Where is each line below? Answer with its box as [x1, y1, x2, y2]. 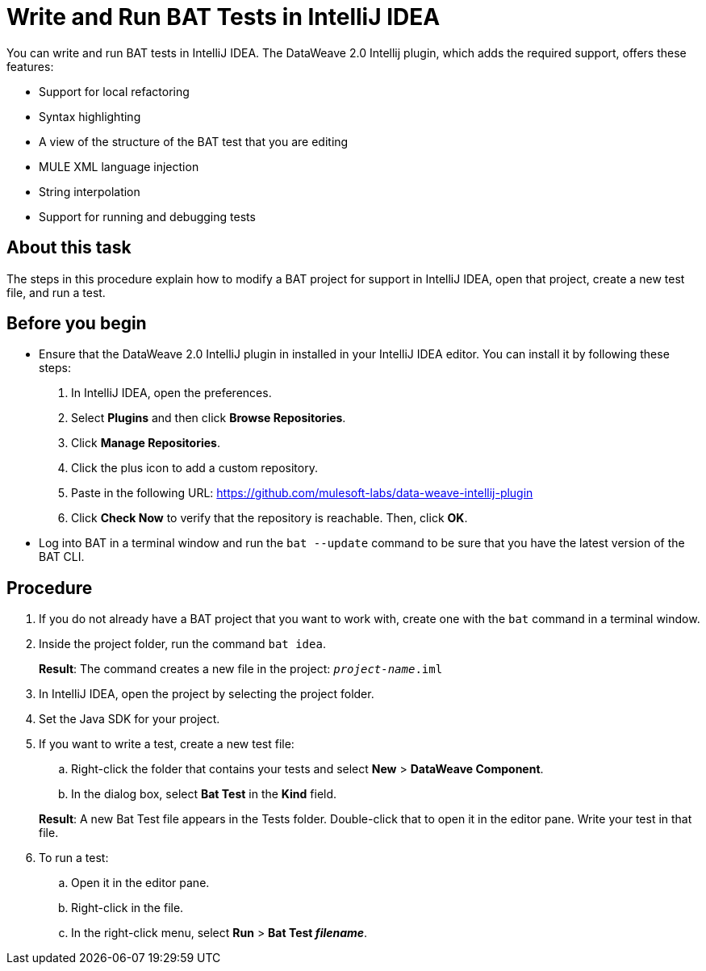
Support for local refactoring [39, 84, 190, 98]
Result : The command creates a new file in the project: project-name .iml [39, 662, 443, 676]
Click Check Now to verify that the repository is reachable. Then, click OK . [71, 511, 468, 525]
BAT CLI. [39, 550, 85, 564]
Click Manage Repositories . [71, 436, 220, 450]
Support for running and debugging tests [39, 209, 256, 224]
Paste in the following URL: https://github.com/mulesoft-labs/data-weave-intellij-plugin [71, 486, 533, 500]
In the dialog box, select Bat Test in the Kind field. [71, 787, 337, 801]
